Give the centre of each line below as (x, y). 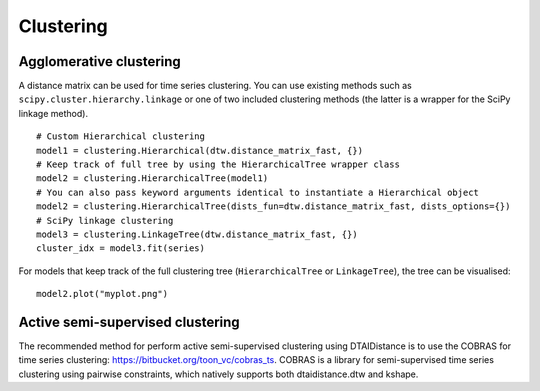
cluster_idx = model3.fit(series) (120, 248)
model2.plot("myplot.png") (102, 294)
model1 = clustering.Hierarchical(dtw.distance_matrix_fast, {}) (200, 150)
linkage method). (53, 113)
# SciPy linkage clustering (105, 220)
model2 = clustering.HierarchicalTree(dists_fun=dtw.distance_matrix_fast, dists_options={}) (273, 206)
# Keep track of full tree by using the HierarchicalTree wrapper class (218, 164)
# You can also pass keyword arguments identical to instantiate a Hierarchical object (258, 192)
